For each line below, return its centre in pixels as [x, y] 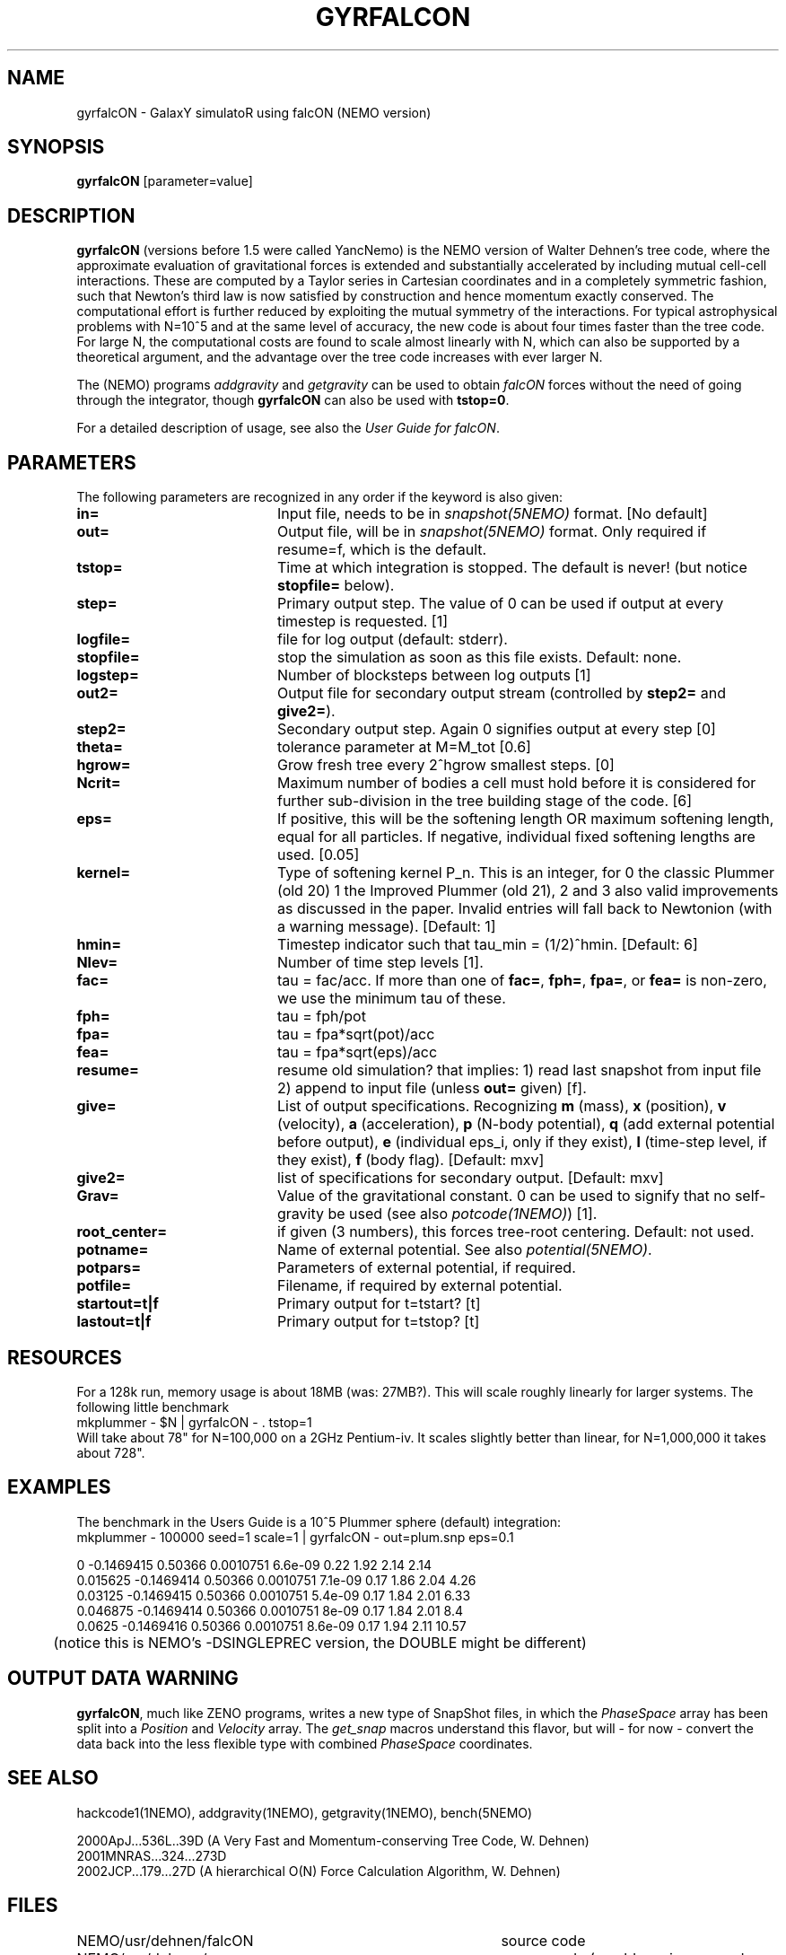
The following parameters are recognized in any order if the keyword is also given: [320, 497]
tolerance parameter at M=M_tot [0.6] [404, 747]
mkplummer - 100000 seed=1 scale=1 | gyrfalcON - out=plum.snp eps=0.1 [295, 1537]
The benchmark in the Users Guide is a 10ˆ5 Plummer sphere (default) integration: [319, 1521]
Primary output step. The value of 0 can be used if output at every [500, 604]
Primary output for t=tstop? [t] [378, 1322]
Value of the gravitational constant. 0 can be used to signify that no [504, 1196]
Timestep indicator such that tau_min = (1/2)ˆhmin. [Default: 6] [487, 945]
